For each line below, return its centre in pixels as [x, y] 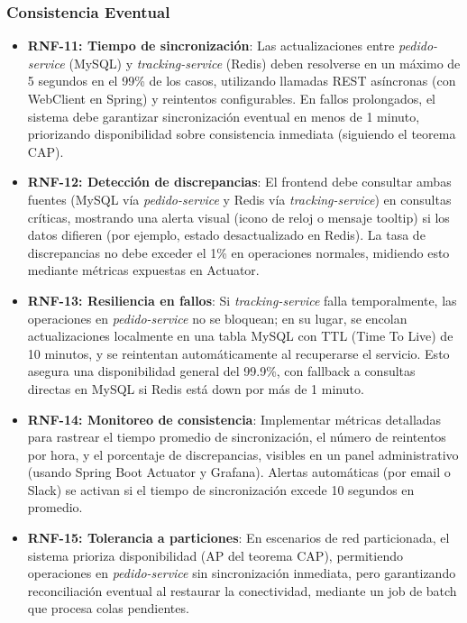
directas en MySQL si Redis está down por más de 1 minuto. [196, 388]
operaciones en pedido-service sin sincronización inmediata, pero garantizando [242, 573]
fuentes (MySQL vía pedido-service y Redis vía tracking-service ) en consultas [239, 199]
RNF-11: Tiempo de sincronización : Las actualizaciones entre [211, 46]
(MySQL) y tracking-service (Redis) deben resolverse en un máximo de [265, 63]
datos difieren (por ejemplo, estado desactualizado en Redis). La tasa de [226, 235]
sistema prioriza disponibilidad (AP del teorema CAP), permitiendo [215, 555]
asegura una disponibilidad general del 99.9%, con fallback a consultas [221, 371]
